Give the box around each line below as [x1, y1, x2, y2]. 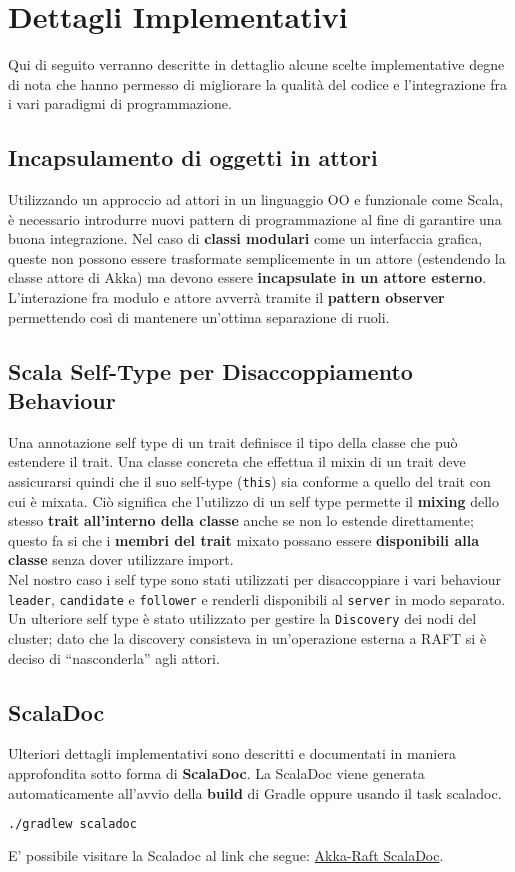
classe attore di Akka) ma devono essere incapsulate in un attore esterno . [8, 267, 487, 288]
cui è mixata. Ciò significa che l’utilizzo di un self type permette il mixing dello [8, 490, 499, 511]
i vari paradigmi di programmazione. [8, 93, 232, 114]
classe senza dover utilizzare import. [8, 549, 234, 570]
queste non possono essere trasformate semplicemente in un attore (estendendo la [8, 247, 506, 268]
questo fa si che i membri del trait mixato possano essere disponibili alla [8, 529, 479, 550]
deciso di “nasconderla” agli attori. [8, 647, 220, 668]
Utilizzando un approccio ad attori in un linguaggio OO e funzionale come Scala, [8, 189, 504, 210]
